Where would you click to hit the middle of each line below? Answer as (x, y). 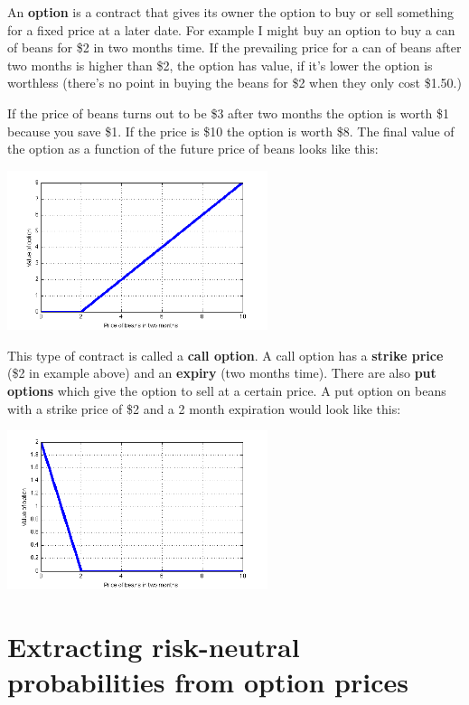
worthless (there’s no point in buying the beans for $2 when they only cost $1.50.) (234, 83)
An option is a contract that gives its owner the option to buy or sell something (230, 12)
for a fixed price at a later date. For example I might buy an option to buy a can (231, 29)
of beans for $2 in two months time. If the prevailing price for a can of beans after (234, 47)
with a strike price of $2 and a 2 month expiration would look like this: (204, 408)
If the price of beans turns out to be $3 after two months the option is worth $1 (228, 113)
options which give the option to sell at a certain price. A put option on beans (227, 390)
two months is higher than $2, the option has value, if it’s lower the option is (220, 65)
